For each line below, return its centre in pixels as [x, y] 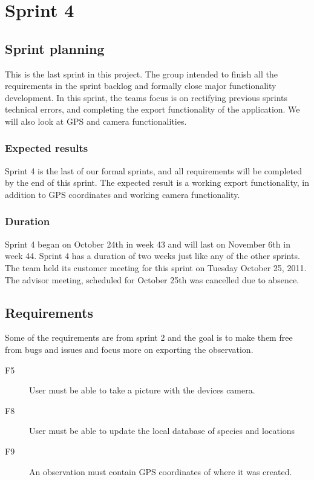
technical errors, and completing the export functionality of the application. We [152, 109]
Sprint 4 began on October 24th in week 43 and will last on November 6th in [148, 244]
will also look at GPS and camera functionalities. [96, 121]
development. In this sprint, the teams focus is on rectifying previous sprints [146, 97]
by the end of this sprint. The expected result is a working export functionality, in [157, 182]
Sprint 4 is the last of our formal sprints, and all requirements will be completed [154, 170]
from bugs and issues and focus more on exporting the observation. [129, 349]
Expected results [47, 148]
